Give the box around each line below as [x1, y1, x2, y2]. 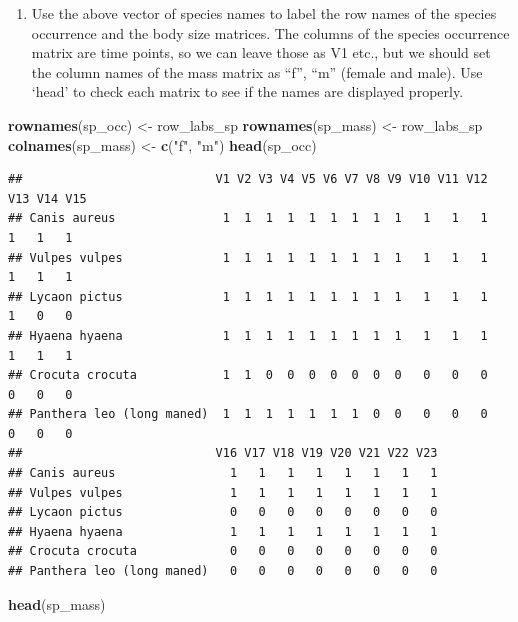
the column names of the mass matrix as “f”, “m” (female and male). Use [31, 61, 483, 82]
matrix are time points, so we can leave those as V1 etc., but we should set [31, 42, 491, 63]
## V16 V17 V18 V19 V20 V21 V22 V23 [8, 446, 438, 461]
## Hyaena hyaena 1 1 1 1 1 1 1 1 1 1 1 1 [8, 328, 488, 343]
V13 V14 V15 [8, 191, 87, 206]
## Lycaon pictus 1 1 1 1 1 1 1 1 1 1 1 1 [8, 289, 488, 304]
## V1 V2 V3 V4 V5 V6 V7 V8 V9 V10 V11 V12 [8, 172, 488, 187]
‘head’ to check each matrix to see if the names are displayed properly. [31, 81, 464, 102]
